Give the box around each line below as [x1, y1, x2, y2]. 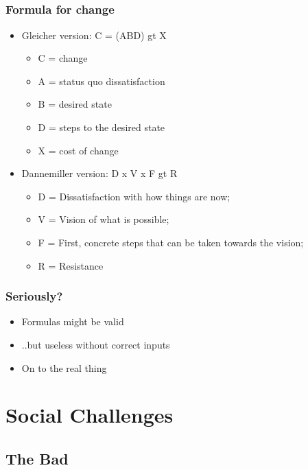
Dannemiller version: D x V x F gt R [21, 166, 178, 180]
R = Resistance [38, 258, 104, 272]
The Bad [5, 447, 69, 469]
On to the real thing [21, 360, 107, 375]
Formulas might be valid [21, 314, 124, 329]
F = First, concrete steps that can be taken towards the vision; [38, 235, 304, 250]
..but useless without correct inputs [21, 338, 170, 352]
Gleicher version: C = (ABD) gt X [21, 27, 167, 42]
